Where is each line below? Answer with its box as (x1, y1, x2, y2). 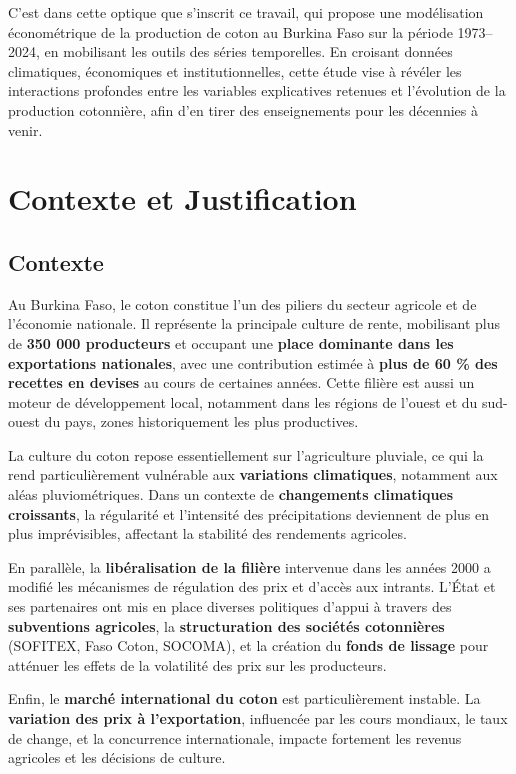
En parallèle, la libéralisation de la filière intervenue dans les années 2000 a (8, 556, 491, 577)
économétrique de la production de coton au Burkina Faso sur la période (8, 21, 453, 42)
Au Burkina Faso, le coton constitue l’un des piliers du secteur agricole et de (8, 293, 477, 314)
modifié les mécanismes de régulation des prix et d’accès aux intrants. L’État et (8, 576, 496, 597)
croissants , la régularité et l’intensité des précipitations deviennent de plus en (8, 503, 490, 524)
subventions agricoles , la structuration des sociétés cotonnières (8, 615, 445, 636)
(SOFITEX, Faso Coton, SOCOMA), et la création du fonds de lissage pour (8, 635, 489, 656)
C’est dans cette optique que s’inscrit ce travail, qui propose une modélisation (8, 2, 484, 22)
